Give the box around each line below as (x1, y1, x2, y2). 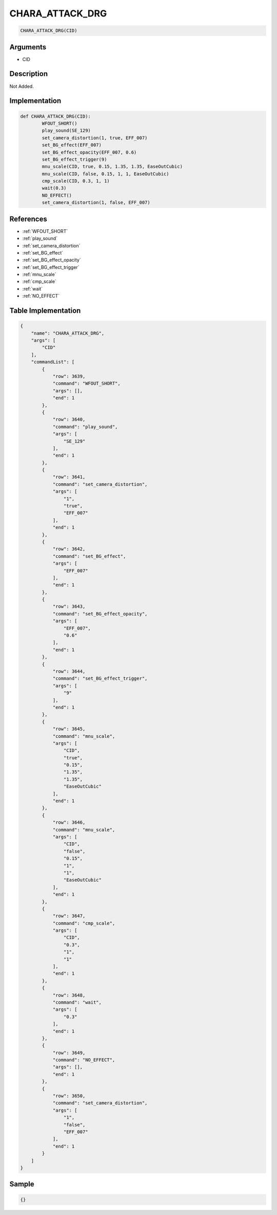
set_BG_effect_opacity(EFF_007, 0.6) (42, 149, 137, 155)
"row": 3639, (52, 373, 86, 379)
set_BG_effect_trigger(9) (42, 156, 107, 162)
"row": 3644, (52, 668, 86, 674)
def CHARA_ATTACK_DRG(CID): (20, 113, 91, 119)
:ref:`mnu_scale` (22, 271, 56, 278)
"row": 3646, (52, 820, 86, 825)
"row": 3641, (52, 474, 86, 480)
